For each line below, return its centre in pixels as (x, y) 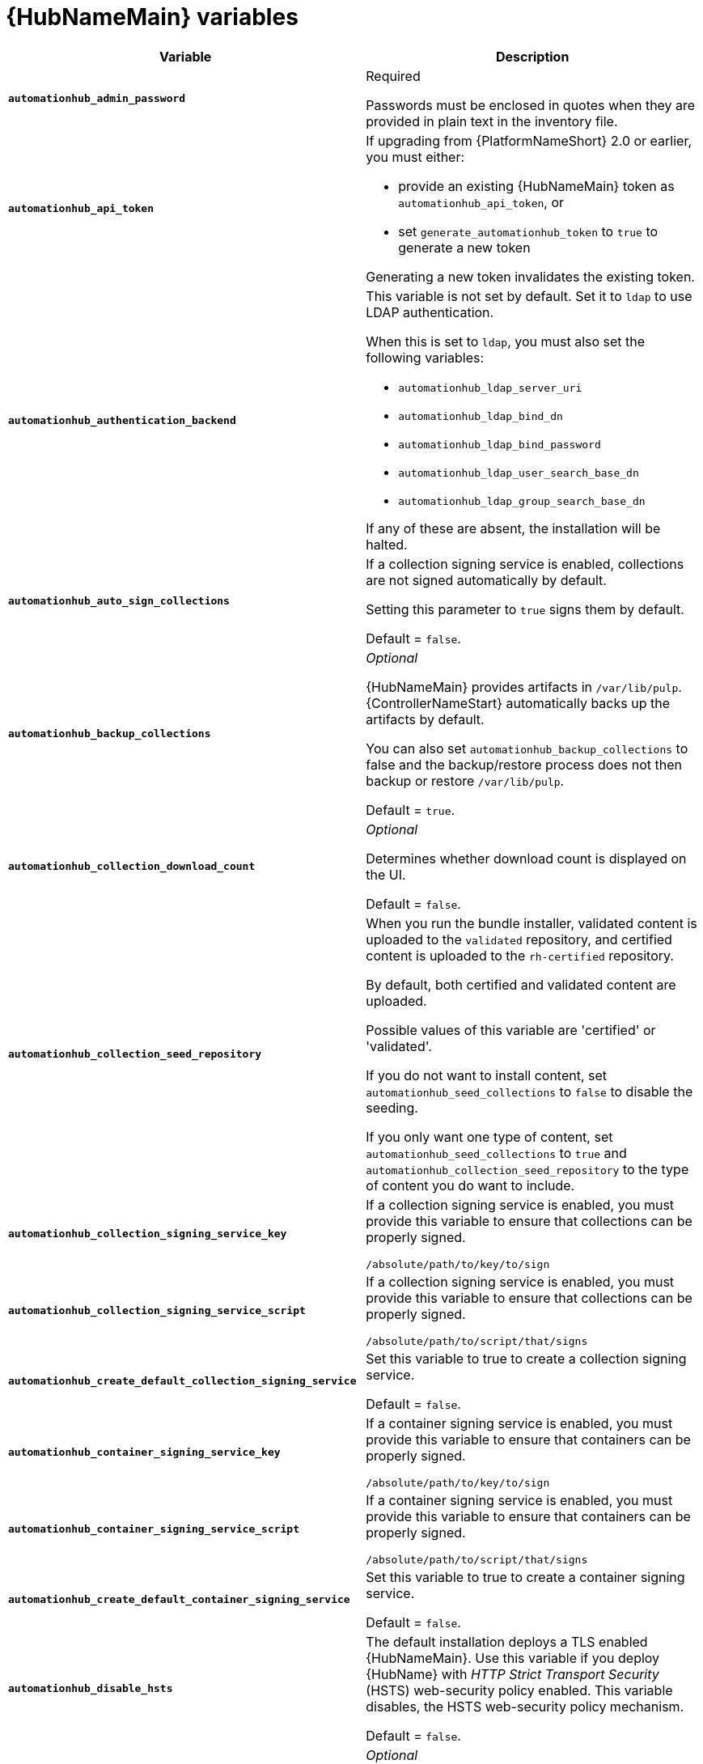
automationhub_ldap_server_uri (490, 388)
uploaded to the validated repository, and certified (519, 939)
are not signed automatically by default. (486, 580)
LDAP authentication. (430, 312)
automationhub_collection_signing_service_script (157, 1310)
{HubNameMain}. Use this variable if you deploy (513, 1658)
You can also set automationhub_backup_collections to (527, 748)
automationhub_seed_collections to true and (496, 1153)
